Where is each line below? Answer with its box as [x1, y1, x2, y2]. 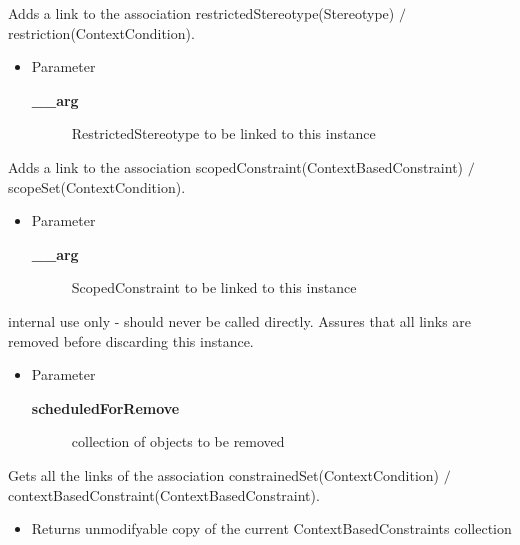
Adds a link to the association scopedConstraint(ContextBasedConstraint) [8, 156, 464, 177]
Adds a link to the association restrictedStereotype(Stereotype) [8, 3, 395, 23]
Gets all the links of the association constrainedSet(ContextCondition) [8, 464, 440, 485]
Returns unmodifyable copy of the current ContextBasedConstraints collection [31, 518, 512, 539]
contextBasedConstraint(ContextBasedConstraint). [8, 484, 320, 505]
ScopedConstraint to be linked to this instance [71, 277, 357, 298]
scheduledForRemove [31, 397, 180, 418]
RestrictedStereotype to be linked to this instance [71, 123, 376, 144]
